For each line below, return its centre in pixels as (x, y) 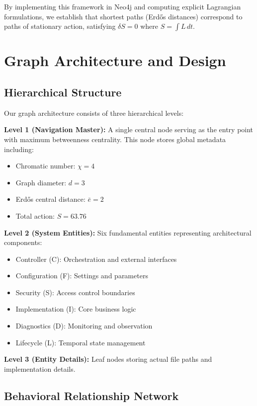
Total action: (35, 215)
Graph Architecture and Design (115, 60)
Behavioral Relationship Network (91, 395)
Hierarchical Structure (63, 92)
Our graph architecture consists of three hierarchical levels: (94, 113)
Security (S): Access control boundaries (75, 292)
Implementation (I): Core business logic (76, 309)
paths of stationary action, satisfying (60, 26)
